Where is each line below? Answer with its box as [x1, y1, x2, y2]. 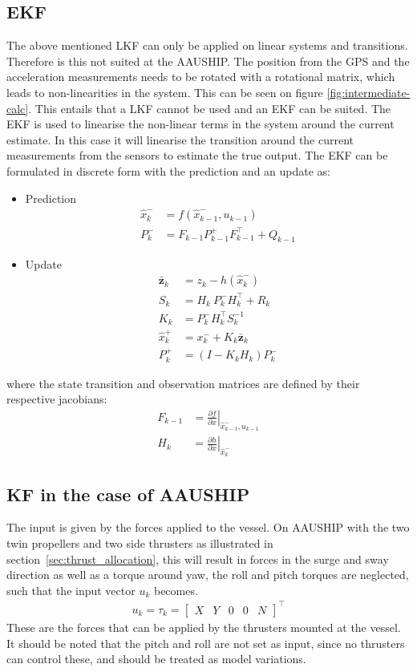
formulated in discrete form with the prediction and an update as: [6, 162, 331, 179]
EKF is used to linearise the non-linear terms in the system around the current [6, 115, 395, 132]
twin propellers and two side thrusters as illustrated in [6, 535, 273, 552]
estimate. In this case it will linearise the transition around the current [6, 131, 354, 148]
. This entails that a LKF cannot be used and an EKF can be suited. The [28, 99, 391, 116]
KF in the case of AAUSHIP [6, 481, 250, 506]
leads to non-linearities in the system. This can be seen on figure [6, 83, 323, 100]
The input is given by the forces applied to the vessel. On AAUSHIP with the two [6, 519, 410, 536]
